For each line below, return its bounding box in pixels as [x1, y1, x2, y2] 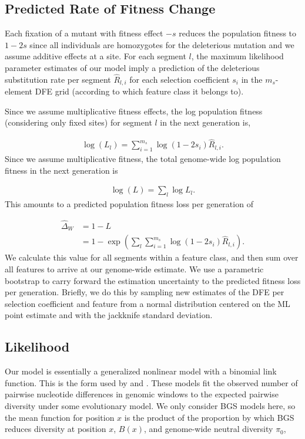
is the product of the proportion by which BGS [124, 411, 294, 423]
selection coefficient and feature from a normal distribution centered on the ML [5, 297, 290, 309]
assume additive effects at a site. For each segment [5, 50, 186, 62]
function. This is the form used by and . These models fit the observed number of [5, 376, 298, 389]
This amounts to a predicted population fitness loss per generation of [5, 198, 253, 210]
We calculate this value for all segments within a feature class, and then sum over [5, 251, 299, 264]
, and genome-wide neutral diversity [143, 423, 273, 435]
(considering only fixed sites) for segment [5, 116, 152, 129]
